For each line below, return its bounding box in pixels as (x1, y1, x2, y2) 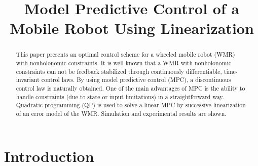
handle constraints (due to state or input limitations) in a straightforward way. (16, 92, 224, 101)
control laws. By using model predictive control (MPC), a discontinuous (41, 75, 231, 84)
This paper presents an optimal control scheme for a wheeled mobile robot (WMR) (16, 50, 235, 59)
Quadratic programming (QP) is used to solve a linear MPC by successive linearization (16, 101, 246, 109)
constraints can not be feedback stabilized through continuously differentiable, (16, 67, 222, 75)
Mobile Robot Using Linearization (10, 18, 254, 38)
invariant (16, 75, 40, 84)
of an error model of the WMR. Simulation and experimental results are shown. (16, 109, 227, 117)
